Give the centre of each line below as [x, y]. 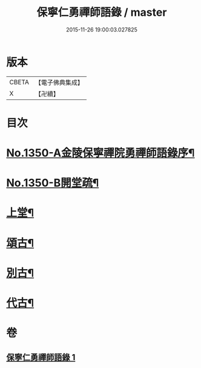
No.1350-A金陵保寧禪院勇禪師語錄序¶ [100, 153]
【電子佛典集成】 [59, 82]
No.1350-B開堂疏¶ [53, 183]
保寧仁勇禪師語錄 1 [41, 357]
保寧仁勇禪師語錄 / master [102, 12]
